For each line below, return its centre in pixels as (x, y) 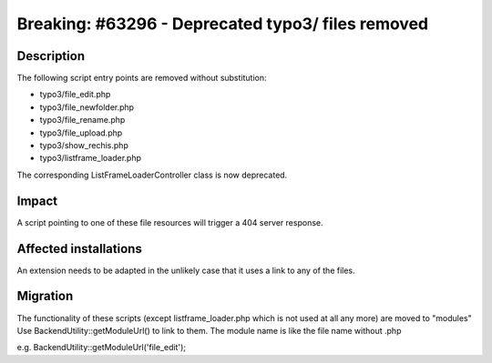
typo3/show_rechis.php (84, 146)
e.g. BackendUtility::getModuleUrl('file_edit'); (102, 348)
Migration (45, 296)
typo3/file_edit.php (75, 95)
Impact (37, 201)
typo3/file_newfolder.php (87, 107)
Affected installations (80, 249)
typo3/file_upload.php (81, 133)
